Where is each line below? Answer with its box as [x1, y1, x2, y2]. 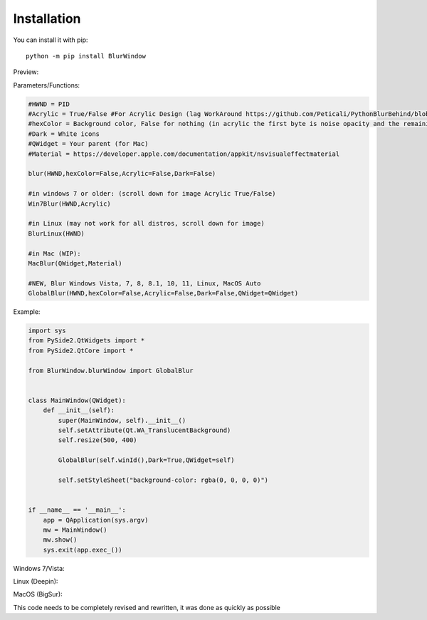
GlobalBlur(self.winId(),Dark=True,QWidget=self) [58, 456, 235, 464]
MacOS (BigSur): [13, 590, 63, 599]
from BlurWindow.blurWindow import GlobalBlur [28, 367, 194, 374]
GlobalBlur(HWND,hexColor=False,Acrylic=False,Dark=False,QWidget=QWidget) [28, 289, 299, 298]
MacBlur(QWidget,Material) [28, 259, 122, 267]
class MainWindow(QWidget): [28, 396, 126, 404]
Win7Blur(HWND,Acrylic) [28, 199, 112, 208]
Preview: [13, 68, 39, 76]
